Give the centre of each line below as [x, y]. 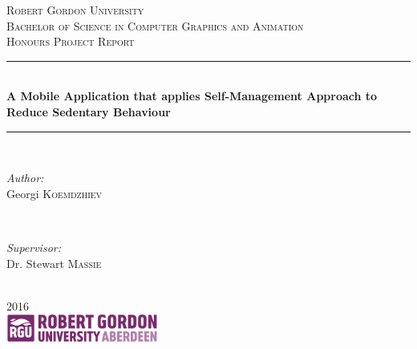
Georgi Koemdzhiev [55, 193]
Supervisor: [34, 247]
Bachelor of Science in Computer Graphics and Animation [155, 25]
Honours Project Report [71, 41]
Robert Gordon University [75, 10]
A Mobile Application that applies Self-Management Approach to [192, 96]
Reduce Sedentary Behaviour [89, 111]
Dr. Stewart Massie [54, 263]
